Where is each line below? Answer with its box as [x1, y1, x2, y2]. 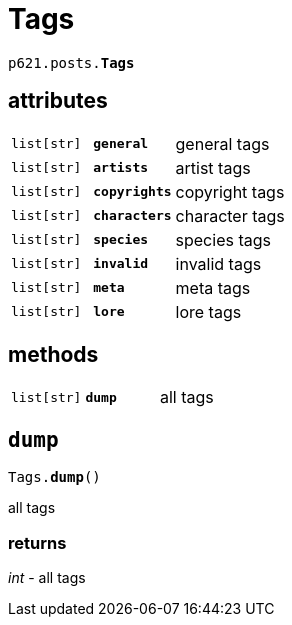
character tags [175, 205, 285, 226]
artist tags [175, 157, 251, 178]
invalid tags [175, 253, 262, 274]
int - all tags [8, 569, 86, 587]
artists [93, 160, 149, 176]
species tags [175, 229, 271, 250]
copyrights [93, 184, 172, 200]
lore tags [175, 301, 242, 322]
